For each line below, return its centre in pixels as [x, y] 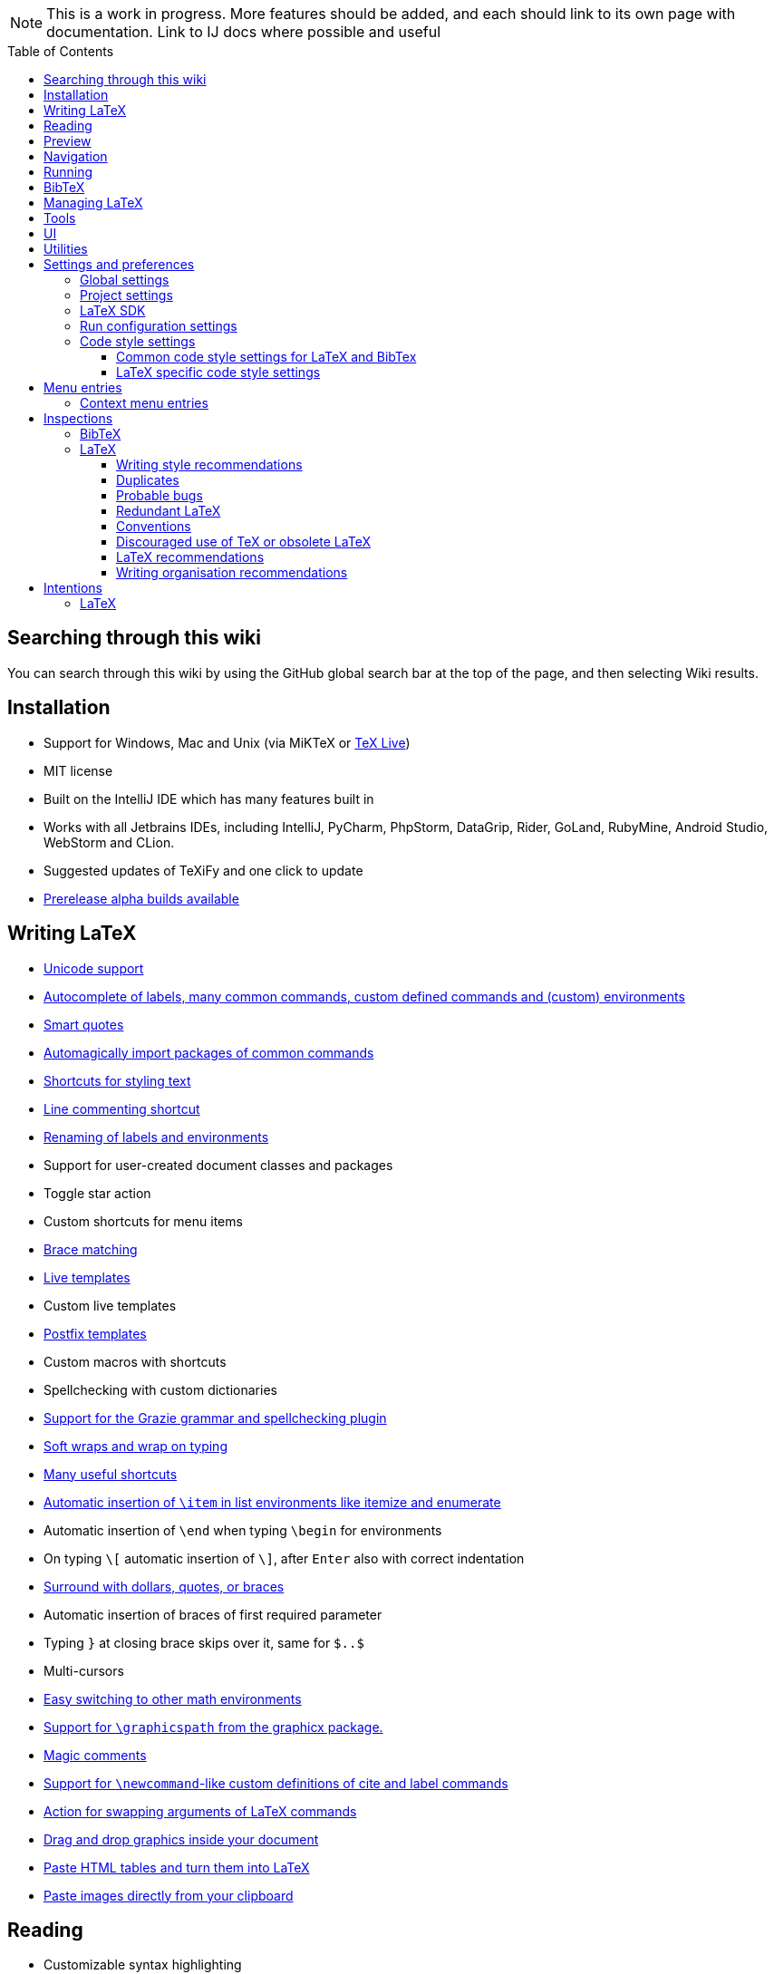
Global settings [125, 280]
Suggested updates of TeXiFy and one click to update [203, 870]
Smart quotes [84, 1024]
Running [68, 172]
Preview [68, 141]
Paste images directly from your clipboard [169, 1895]
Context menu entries [144, 403]
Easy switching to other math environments [173, 1698]
